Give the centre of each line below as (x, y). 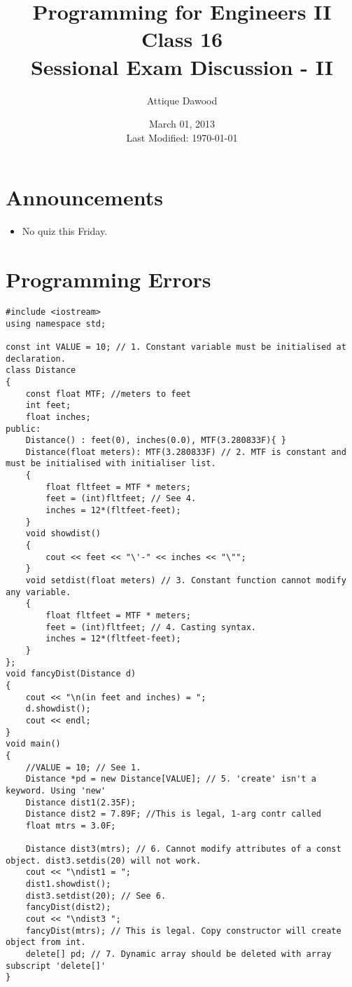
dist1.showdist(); (68, 884)
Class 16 (182, 39)
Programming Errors (108, 279)
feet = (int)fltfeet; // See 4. (121, 499)
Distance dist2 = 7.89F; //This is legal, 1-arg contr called (174, 814)
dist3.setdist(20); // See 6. (96, 896)
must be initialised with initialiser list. (111, 464)
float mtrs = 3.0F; (71, 825)
